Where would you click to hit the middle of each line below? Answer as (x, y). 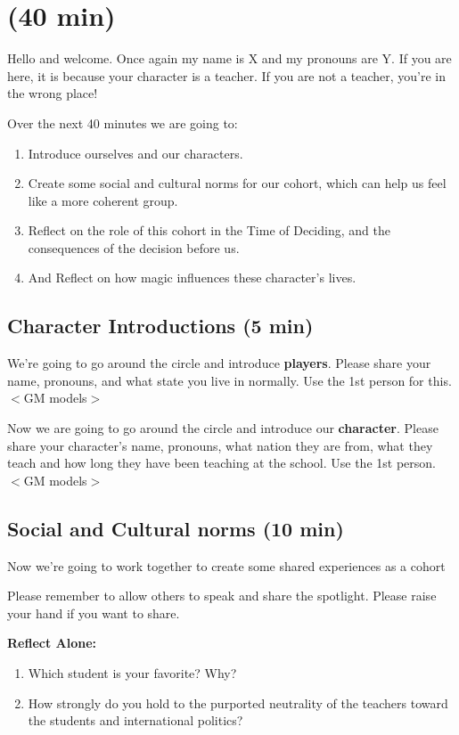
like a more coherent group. (103, 200)
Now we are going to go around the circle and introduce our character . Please (223, 428)
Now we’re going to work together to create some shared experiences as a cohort (226, 565)
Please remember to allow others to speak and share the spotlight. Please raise (222, 596)
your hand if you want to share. (94, 612)
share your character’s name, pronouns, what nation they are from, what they (220, 445)
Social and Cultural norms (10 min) (176, 528)
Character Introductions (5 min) (160, 326)
